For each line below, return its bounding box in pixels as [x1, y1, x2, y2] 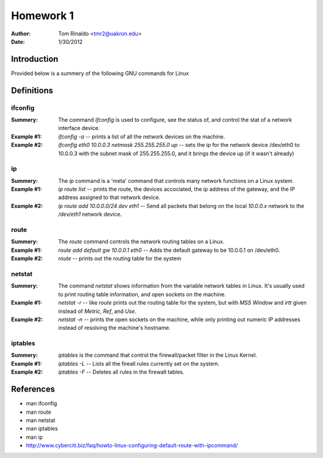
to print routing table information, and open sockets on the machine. [58, 291, 226, 298]
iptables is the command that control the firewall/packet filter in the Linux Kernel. [58, 351, 257, 359]
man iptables [26, 425, 58, 432]
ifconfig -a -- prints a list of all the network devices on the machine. [58, 132, 226, 140]
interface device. [58, 125, 100, 132]
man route [26, 408, 51, 415]
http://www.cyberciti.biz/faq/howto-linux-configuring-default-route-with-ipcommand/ [26, 442, 238, 449]
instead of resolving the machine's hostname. [58, 324, 170, 332]
